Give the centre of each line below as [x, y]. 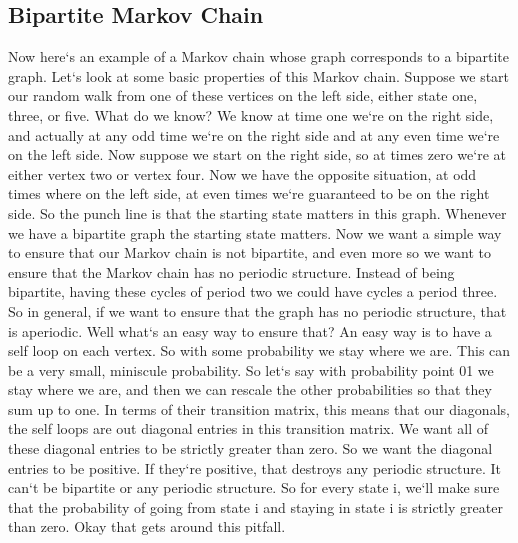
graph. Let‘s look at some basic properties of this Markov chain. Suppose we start [259, 75]
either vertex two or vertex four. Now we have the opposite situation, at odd [242, 173]
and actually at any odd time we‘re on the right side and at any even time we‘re [254, 134]
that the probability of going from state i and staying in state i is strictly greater [255, 506]
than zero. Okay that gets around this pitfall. [147, 526]
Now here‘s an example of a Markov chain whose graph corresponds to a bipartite [259, 56]
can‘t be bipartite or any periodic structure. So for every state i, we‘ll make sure [254, 487]
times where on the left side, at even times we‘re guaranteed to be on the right [249, 193]
